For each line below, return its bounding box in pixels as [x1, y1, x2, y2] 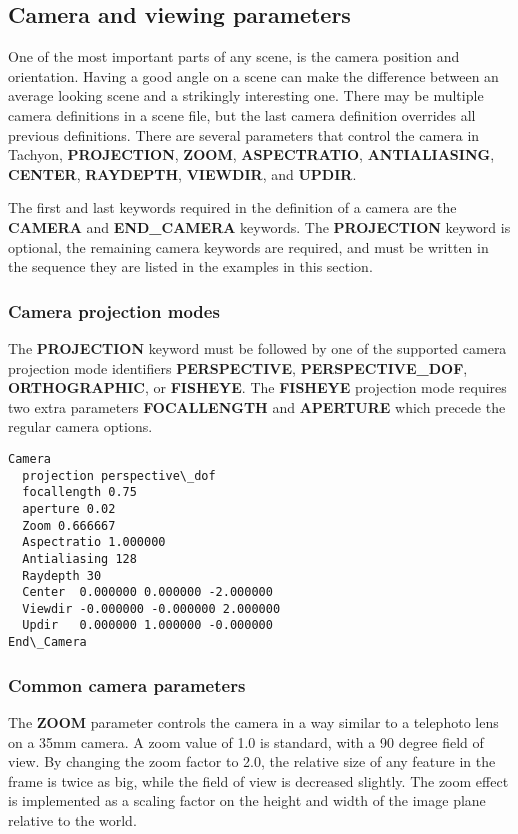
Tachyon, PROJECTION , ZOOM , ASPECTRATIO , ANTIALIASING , [8, 144, 495, 165]
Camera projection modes [8, 298, 220, 323]
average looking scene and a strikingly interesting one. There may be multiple [8, 85, 484, 106]
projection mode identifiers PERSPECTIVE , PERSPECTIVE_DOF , [8, 357, 468, 378]
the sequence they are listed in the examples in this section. [8, 256, 373, 277]
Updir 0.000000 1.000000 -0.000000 [22, 618, 273, 633]
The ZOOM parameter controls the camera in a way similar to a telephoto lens [8, 712, 499, 733]
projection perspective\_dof [22, 468, 216, 483]
